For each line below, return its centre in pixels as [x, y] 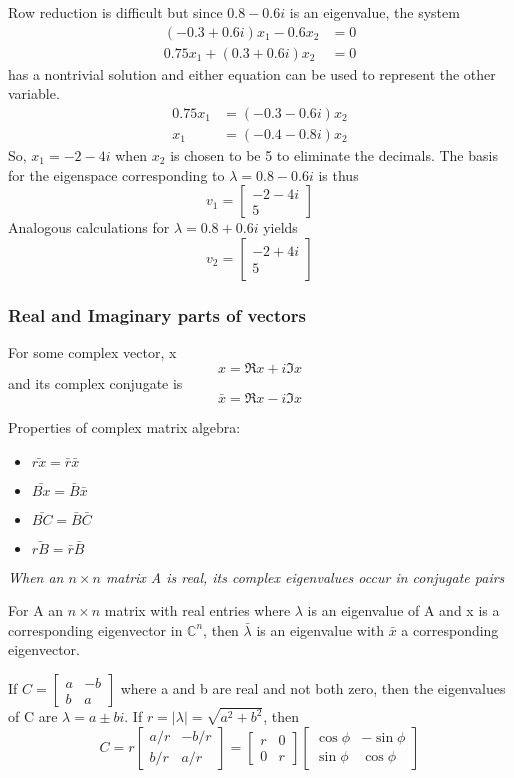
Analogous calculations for [89, 227]
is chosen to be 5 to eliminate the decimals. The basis [334, 154]
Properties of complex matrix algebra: [124, 427]
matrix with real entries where [197, 610]
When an [36, 576]
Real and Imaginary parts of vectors [157, 314]
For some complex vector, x [92, 351]
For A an [36, 610]
